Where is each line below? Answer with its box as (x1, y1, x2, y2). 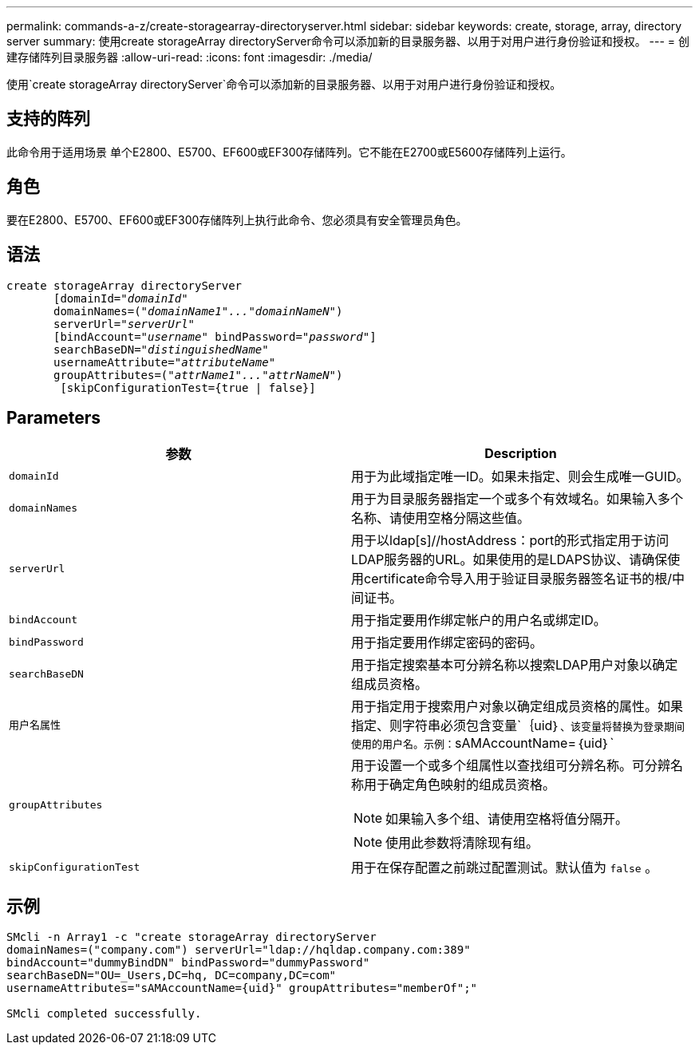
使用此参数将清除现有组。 (385, 835, 539, 851)
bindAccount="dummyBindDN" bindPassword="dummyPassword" (6, 956, 370, 970)
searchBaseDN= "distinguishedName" (53, 342, 269, 356)
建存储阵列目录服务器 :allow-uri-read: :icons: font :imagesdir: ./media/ (6, 50, 373, 64)
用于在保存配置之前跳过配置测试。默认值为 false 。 (351, 859, 658, 876)
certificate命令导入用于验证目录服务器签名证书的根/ (364, 571, 673, 587)
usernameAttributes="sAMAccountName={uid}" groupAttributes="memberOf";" (6, 982, 478, 995)
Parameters (6, 407, 101, 428)
